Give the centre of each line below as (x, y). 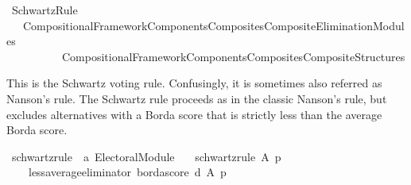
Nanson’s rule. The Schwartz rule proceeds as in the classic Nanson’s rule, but (197, 98)
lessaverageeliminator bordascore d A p (127, 172)
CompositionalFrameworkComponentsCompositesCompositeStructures (233, 56)
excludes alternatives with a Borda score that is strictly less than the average (194, 114)
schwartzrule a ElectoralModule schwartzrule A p (146, 156)
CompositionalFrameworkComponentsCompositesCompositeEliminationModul (213, 25)
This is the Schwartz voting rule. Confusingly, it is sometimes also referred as (194, 83)
